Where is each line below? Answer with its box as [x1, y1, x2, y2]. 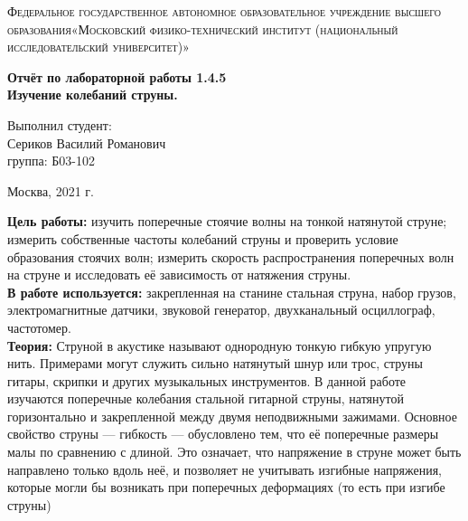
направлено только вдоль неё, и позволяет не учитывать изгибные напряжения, [7, 459, 443, 478]
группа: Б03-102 [7, 151, 96, 170]
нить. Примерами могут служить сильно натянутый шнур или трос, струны [7, 354, 423, 373]
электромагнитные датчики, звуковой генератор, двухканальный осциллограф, [7, 300, 435, 319]
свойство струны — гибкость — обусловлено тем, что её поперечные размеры [7, 424, 439, 443]
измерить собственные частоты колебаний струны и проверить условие [7, 229, 398, 248]
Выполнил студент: [7, 115, 112, 134]
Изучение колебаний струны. [7, 85, 178, 104]
